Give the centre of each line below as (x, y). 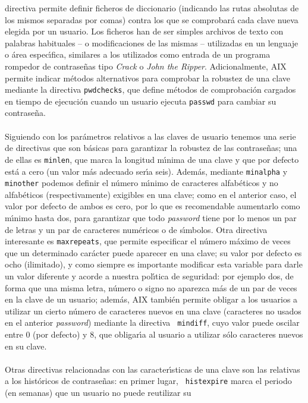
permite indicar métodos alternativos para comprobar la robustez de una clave (148, 78)
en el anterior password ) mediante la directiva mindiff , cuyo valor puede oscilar (152, 322)
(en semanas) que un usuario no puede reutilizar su (98, 393)
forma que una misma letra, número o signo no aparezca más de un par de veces (151, 287)
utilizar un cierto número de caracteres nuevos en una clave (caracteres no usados (153, 311)
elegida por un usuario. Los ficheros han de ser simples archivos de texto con (144, 31)
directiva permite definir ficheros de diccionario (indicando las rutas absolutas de (152, 8)
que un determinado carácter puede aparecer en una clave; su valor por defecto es (153, 252)
